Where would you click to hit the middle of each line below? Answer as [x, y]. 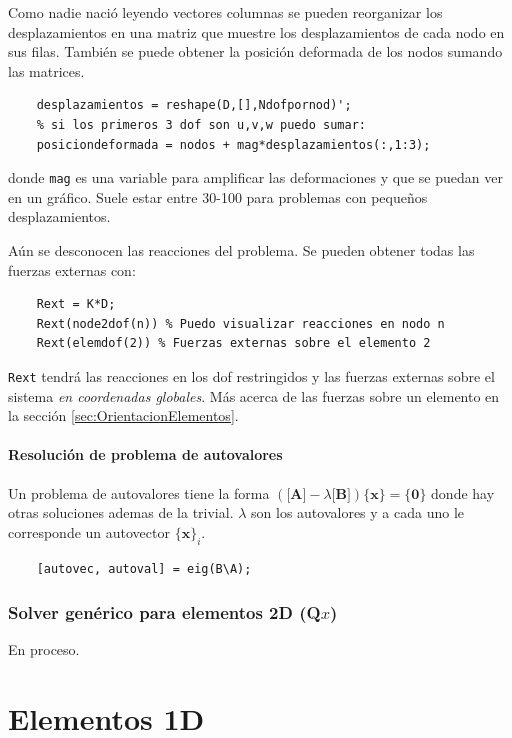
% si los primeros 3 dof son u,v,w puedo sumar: [201, 124]
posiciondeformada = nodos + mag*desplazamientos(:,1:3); [233, 144]
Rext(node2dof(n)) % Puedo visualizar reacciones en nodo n [240, 323]
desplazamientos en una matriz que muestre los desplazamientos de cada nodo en [256, 31]
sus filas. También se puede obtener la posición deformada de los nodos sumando [255, 51]
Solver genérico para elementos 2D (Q [164, 612]
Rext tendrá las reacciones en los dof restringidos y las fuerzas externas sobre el [251, 375]
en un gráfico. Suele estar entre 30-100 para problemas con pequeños [218, 196]
